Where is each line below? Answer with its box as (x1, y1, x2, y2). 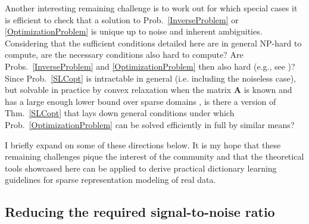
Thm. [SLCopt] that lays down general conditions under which (5, 107, 235, 119)
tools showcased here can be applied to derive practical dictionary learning (5, 161, 277, 174)
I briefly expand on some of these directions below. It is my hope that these (5, 138, 281, 151)
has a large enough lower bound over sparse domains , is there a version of (5, 95, 276, 107)
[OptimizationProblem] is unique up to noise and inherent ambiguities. (5, 25, 263, 38)
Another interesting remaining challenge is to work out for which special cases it (5, 2, 298, 14)
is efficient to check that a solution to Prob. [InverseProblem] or (5, 13, 239, 26)
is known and (244, 83, 292, 96)
